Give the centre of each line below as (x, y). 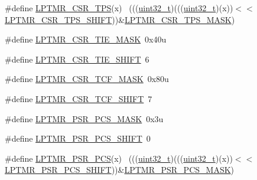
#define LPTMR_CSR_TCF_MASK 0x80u (87, 79)
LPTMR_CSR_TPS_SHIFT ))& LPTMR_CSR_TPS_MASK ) (120, 19)
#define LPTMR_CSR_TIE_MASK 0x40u (86, 39)
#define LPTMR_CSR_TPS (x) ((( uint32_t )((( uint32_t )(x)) (119, 8)
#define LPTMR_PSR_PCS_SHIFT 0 (78, 138)
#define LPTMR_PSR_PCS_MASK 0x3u (84, 118)
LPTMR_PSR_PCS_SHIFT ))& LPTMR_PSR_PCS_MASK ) (120, 170)
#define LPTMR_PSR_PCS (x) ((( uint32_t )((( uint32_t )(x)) (119, 158)
